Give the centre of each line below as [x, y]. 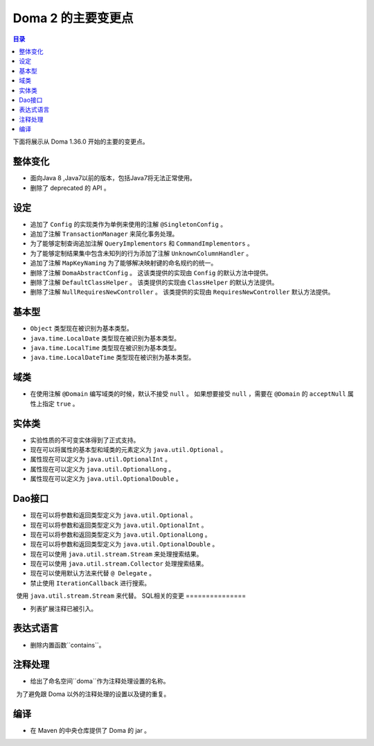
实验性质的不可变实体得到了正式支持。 [85, 440]
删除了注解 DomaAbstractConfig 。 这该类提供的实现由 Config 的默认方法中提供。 [151, 272]
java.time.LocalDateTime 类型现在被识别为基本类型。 [113, 358]
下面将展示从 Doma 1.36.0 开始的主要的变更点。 [81, 141]
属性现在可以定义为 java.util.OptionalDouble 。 [106, 479]
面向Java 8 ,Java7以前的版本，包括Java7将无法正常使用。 [113, 178]
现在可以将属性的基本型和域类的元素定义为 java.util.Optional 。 [128, 450]
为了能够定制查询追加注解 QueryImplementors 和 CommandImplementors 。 [142, 243]
